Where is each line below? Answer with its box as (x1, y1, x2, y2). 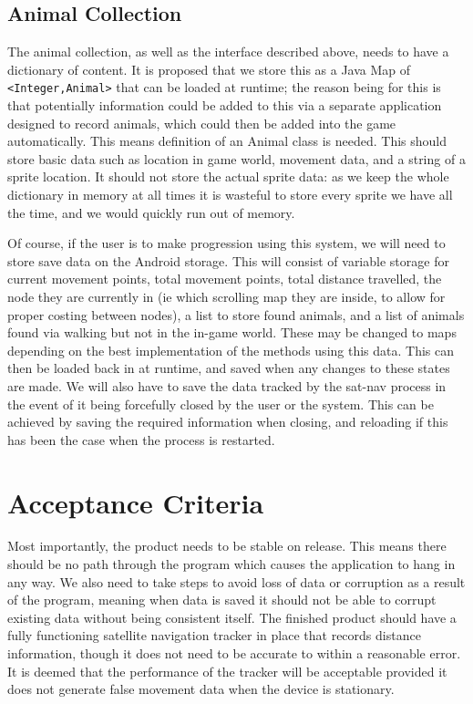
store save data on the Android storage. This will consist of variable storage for (7, 251, 449, 270)
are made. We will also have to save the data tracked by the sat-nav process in (7, 376, 447, 395)
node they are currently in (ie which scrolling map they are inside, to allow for (7, 286, 446, 305)
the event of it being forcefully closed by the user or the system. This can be (7, 394, 434, 413)
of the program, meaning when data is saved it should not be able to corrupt (7, 590, 437, 609)
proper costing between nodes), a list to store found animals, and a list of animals (7, 305, 465, 324)
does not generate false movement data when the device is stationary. (7, 679, 395, 699)
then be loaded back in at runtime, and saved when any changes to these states (7, 358, 450, 378)
